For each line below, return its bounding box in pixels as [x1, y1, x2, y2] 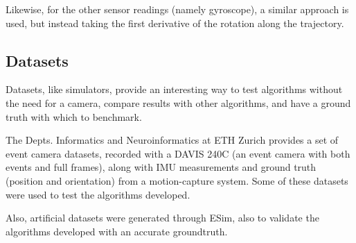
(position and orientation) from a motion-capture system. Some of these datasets [6, 173, 348, 187]
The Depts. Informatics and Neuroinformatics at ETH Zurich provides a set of [6, 133, 339, 147]
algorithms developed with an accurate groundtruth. [6, 224, 228, 238]
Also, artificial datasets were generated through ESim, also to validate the [6, 210, 319, 225]
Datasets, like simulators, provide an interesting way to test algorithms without [6, 82, 343, 97]
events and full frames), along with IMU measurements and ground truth [6, 160, 317, 174]
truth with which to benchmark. [6, 109, 142, 124]
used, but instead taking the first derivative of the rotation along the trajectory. [6, 15, 344, 30]
